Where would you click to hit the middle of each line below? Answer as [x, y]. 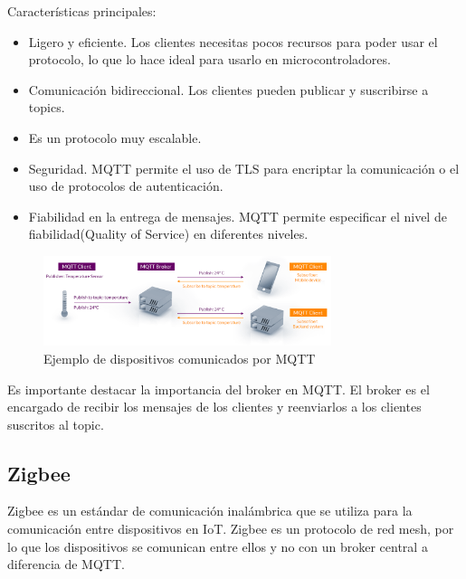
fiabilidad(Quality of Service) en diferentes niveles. [168, 234]
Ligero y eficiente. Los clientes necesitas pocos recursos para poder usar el [233, 41]
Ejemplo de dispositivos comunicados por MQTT [180, 358]
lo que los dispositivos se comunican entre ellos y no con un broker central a [218, 546]
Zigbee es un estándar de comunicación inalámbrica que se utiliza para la [210, 511]
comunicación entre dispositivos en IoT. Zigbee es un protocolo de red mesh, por [231, 529]
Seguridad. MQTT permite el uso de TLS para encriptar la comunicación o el [244, 168]
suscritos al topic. [56, 424]
